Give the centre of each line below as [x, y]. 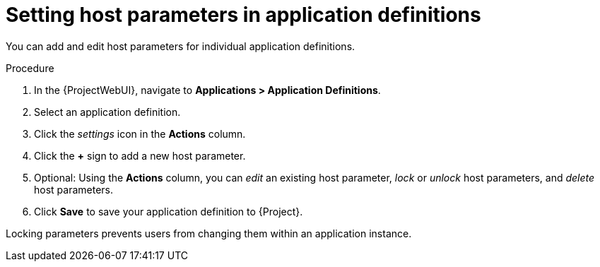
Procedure [30, 68]
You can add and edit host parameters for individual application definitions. [181, 46]
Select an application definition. [107, 112]
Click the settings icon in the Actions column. [140, 133]
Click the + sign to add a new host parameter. [140, 155]
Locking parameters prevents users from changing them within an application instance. [209, 233]
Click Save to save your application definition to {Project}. [169, 211]
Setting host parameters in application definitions [243, 15]
